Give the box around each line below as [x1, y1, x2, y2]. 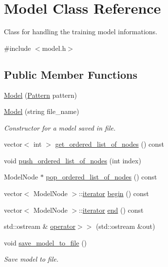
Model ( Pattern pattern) [4, 89, 77, 100]
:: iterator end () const [79, 204, 144, 215]
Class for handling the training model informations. [4, 26, 158, 37]
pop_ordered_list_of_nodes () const [46, 172, 157, 182]
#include [4, 43, 31, 53]
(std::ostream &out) [95, 221, 155, 231]
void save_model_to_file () [4, 237, 87, 247]
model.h [42, 43, 66, 53]
